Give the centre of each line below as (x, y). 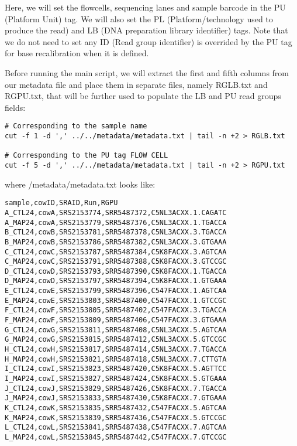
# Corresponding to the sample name (76, 126)
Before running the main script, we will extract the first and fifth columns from (147, 72)
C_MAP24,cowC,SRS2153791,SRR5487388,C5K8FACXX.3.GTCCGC (116, 262)
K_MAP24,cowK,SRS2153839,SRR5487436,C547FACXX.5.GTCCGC (116, 418)
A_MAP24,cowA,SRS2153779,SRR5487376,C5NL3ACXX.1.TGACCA (116, 222)
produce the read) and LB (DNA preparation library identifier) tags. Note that (146, 30)
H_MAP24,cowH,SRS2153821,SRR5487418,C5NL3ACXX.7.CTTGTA (116, 359)
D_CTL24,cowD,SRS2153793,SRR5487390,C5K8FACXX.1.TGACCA (116, 271)
